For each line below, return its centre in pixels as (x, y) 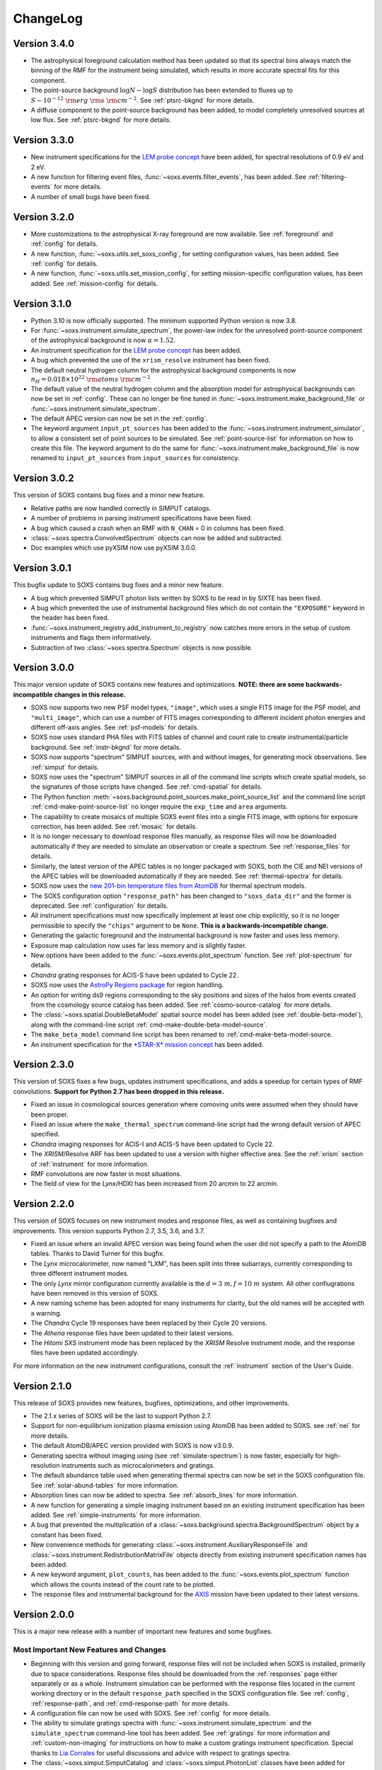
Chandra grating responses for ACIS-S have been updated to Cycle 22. (134, 975)
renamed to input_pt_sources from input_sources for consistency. (135, 458)
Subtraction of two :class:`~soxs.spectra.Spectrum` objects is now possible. (141, 647)
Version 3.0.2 (44, 478)
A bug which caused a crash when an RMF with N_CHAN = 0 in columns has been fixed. (158, 528)
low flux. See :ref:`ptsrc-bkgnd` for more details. (101, 120)
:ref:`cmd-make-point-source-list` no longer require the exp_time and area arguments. (159, 806)
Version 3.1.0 (42, 303)
